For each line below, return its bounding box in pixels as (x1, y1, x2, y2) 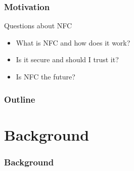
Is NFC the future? (16, 71, 75, 81)
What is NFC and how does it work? (16, 37, 130, 48)
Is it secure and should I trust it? (16, 54, 119, 65)
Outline (4, 93, 35, 105)
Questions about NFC (4, 20, 72, 31)
